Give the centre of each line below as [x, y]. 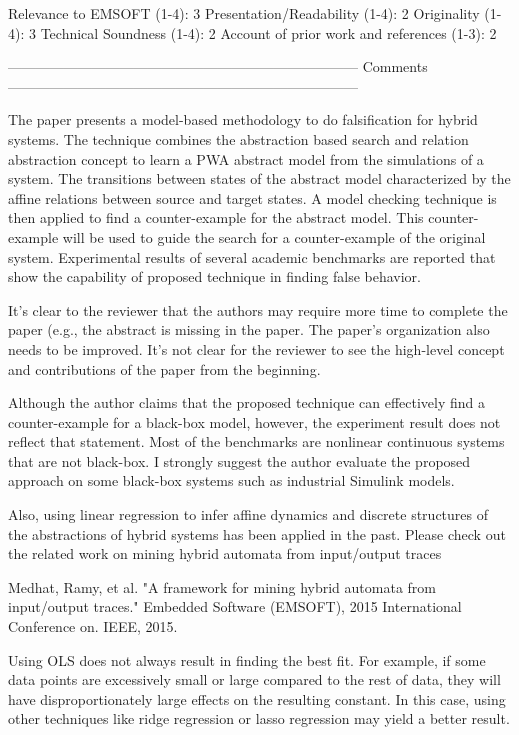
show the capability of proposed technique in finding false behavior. [214, 276]
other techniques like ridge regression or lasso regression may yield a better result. [259, 718]
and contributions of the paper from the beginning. [164, 368]
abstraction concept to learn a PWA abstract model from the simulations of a [246, 158]
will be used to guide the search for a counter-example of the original [274, 236]
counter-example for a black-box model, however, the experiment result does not [254, 421]
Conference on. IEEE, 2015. [93, 626]
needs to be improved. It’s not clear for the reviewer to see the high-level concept [256, 348]
